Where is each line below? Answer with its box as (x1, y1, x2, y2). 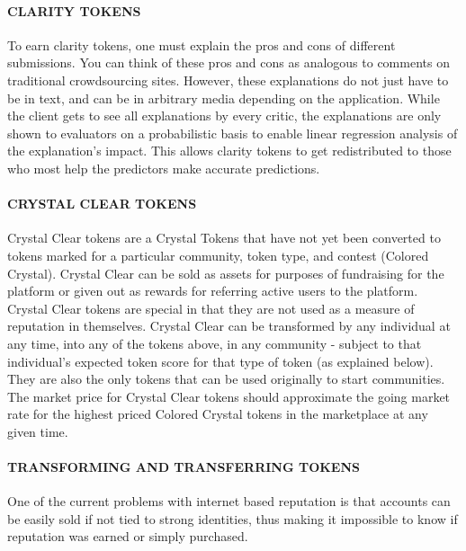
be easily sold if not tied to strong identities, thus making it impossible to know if (7, 509, 458, 528)
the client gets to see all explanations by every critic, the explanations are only (7, 106, 442, 125)
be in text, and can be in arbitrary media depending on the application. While (7, 88, 440, 107)
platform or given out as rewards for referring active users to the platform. (7, 281, 418, 300)
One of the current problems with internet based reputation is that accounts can (7, 492, 451, 511)
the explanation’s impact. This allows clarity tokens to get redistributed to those (7, 141, 452, 160)
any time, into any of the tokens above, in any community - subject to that (7, 333, 422, 352)
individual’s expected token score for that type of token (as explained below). (7, 351, 434, 370)
